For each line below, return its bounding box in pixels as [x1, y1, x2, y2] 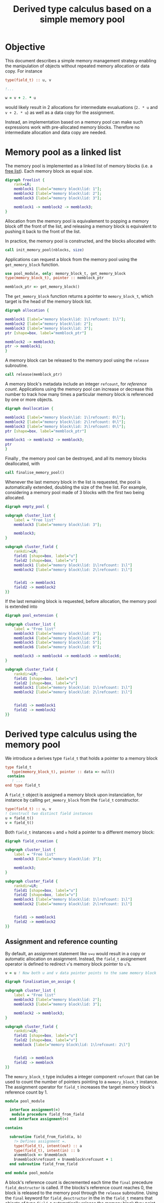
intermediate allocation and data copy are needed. [5, 129, 107, 135]
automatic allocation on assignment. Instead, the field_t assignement [5, 956, 147, 962]
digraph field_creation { [5, 838, 58, 843]
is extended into [5, 603, 38, 609]
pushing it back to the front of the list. [5, 228, 81, 234]
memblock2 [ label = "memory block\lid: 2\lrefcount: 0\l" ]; [5, 419, 126, 424]
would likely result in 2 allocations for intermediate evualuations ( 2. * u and [5, 104, 158, 110]
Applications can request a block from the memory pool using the [5, 256, 138, 262]
